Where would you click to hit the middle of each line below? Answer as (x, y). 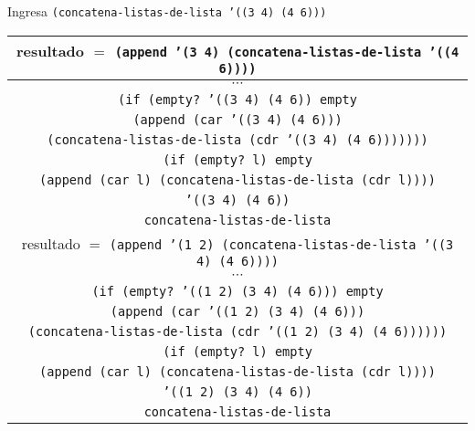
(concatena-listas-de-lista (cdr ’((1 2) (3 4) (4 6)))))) (237, 331)
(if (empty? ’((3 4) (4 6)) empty (237, 99)
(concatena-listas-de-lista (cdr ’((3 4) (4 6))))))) (237, 139)
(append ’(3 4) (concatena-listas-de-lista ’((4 (287, 52)
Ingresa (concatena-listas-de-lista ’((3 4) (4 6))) (167, 11)
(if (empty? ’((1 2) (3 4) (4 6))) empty (237, 291)
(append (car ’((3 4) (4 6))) (237, 119)
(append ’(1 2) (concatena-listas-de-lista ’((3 (281, 244)
